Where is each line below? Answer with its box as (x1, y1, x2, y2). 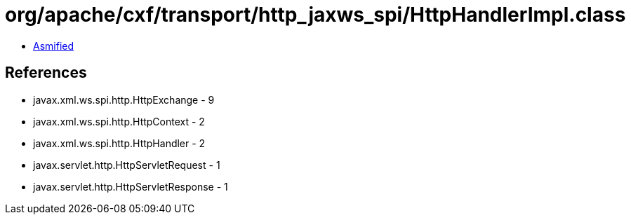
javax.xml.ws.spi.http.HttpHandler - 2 (33, 137, 206, 149)
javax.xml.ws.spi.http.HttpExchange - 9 (33, 93, 215, 106)
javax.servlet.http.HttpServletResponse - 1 (33, 180, 228, 193)
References (5, 64, 87, 82)
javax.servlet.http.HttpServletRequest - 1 (33, 158, 220, 171)
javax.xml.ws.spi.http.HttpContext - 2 (33, 115, 205, 128)
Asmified (33, 39, 74, 52)
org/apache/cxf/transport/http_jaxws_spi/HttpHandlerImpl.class (5, 3, 626, 27)
